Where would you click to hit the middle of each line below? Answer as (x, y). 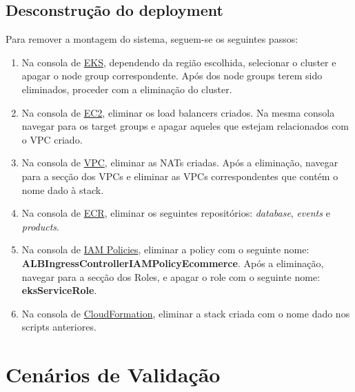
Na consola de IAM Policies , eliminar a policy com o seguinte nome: (165, 249)
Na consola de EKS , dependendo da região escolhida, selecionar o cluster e (179, 62)
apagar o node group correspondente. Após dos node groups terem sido (172, 76)
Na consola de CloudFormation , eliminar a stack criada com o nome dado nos (186, 313)
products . (40, 226)
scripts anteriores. (59, 327)
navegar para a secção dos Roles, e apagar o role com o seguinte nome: (171, 276)
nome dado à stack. (63, 189)
